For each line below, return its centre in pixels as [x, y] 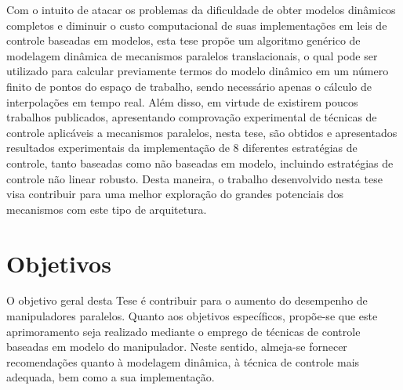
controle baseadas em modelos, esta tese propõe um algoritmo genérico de [183, 40]
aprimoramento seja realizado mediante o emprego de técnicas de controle [183, 331]
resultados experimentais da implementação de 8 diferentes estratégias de [182, 148]
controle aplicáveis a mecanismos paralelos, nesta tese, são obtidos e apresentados [202, 132]
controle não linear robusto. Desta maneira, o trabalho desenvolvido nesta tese [194, 178]
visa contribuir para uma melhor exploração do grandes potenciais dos [175, 194]
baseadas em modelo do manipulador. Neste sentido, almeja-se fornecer [177, 347]
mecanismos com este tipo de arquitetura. [107, 209]
